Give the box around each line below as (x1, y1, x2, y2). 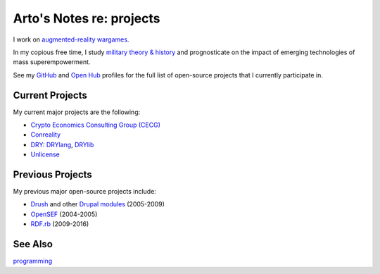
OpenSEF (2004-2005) (30, 210, 98, 218)
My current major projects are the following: (13, 108, 141, 116)
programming (13, 257, 53, 266)
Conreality (30, 130, 61, 139)
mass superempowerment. (13, 58, 91, 66)
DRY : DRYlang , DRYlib (30, 140, 94, 149)
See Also (13, 238, 53, 250)
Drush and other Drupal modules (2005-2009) (30, 200, 165, 208)
